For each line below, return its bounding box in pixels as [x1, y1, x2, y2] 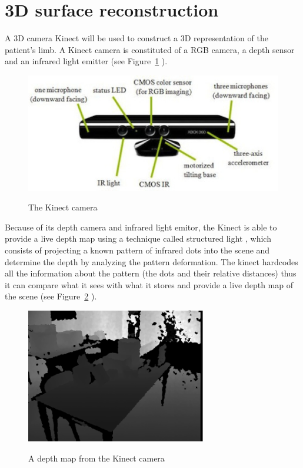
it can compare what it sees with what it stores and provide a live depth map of [5, 278, 293, 291]
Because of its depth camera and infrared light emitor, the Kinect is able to [5, 220, 277, 233]
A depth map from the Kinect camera [28, 452, 165, 464]
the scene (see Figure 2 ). [5, 290, 97, 302]
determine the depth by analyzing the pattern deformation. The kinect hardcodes [5, 255, 298, 268]
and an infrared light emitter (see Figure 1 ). [5, 55, 168, 67]
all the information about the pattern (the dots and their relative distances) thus [5, 267, 297, 279]
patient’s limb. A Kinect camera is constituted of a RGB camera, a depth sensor [5, 43, 295, 55]
